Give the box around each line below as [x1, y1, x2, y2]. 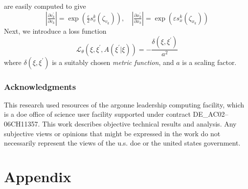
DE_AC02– [193, 109, 228, 119]
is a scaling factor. [182, 57, 237, 67]
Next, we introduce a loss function [4, 25, 107, 36]
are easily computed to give [4, 1, 86, 11]
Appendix [4, 167, 71, 186]
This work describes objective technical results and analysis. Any [42, 119, 237, 129]
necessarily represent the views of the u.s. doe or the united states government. [4, 138, 241, 148]
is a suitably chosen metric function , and [52, 57, 174, 67]
